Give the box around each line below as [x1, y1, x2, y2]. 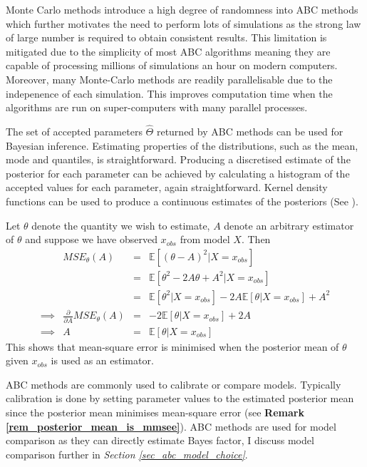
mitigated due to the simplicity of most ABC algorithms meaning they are [6, 43, 331, 58]
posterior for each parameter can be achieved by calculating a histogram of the [6, 165, 350, 180]
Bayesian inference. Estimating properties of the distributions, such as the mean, [6, 138, 358, 153]
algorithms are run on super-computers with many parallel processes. [6, 100, 308, 115]
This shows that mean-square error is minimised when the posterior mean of [6, 339, 339, 354]
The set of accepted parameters [6, 123, 143, 138]
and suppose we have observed [25, 232, 157, 247]
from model [180, 232, 230, 247]
